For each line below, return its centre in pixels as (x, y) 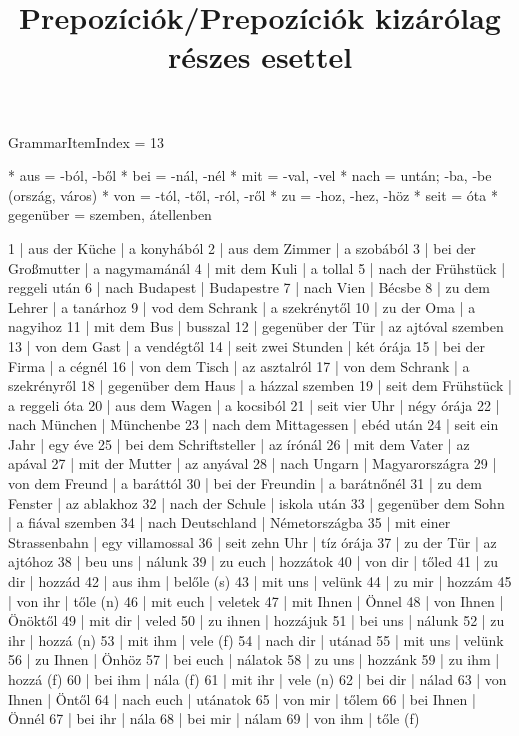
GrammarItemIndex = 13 (86, 141)
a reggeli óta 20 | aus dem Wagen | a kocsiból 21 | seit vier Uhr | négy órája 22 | (254, 404)
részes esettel (260, 56)
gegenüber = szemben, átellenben (110, 214)
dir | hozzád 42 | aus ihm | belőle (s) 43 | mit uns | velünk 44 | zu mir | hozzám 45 (260, 581)
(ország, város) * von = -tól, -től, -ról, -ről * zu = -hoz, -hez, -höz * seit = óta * (253, 194)
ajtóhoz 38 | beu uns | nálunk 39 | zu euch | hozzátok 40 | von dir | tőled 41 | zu (253, 561)
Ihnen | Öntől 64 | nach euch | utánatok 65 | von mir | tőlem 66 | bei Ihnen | (242, 698)
